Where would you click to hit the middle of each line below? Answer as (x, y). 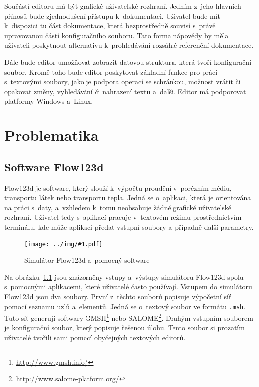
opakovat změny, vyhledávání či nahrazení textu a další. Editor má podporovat (125, 91)
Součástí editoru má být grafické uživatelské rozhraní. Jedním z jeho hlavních (123, 6)
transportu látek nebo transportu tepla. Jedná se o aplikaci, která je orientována (128, 197)
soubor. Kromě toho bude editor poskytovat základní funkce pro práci (111, 71)
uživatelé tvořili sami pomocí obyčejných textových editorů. (95, 337)
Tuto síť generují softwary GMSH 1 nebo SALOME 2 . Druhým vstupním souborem (129, 317)
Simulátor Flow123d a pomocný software (87, 260)
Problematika (52, 135)
